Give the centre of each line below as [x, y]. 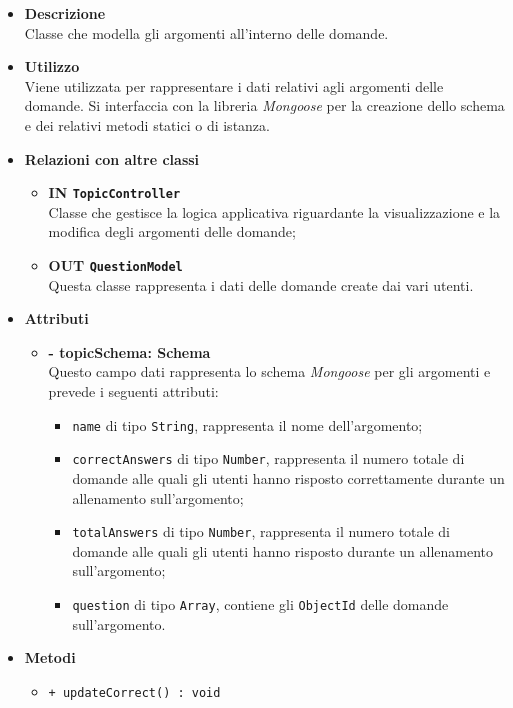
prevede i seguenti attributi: [133, 391]
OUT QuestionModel [115, 265]
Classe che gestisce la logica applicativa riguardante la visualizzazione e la [274, 211]
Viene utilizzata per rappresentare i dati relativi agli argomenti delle [234, 85]
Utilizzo [52, 66]
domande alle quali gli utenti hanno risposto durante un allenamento [283, 550]
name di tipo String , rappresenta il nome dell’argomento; [247, 424]
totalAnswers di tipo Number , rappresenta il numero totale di [261, 531]
